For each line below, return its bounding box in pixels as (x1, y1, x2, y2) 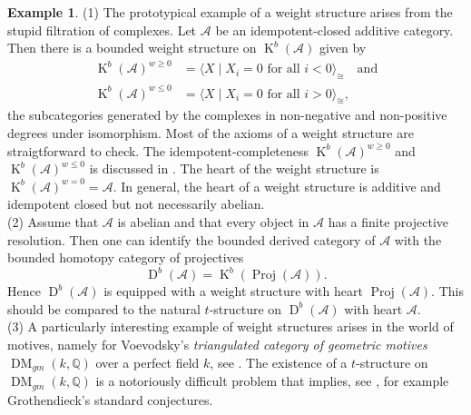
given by (319, 38, 367, 57)
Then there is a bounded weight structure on (7, 38, 257, 57)
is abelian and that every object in (117, 212, 309, 231)
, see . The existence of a (210, 352, 348, 371)
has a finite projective (328, 212, 448, 231)
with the (394, 230, 442, 249)
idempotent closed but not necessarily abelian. (7, 194, 265, 213)
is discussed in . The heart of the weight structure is (89, 159, 379, 178)
